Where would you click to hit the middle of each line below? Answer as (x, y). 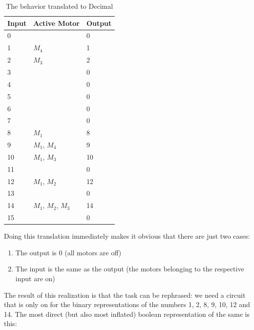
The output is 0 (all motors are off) (68, 252)
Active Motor (56, 23)
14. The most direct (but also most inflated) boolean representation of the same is (127, 314)
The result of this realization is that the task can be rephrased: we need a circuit (125, 295)
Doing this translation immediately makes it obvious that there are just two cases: (127, 236)
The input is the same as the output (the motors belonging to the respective (130, 269)
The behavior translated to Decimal (60, 6)
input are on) (35, 278)
